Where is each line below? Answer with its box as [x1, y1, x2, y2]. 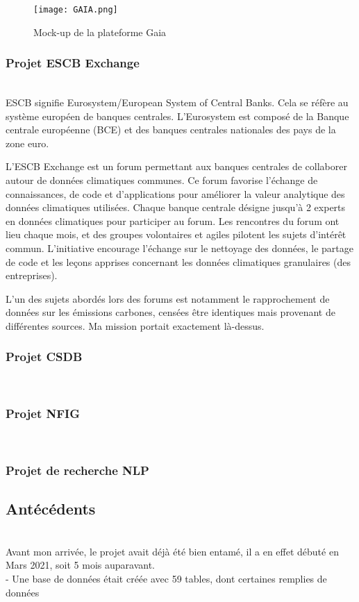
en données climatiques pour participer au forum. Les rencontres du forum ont [6, 213, 340, 228]
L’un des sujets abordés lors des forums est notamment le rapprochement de [6, 291, 330, 306]
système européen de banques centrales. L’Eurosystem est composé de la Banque [6, 108, 349, 123]
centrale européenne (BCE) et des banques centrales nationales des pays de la [6, 122, 336, 137]
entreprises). [6, 268, 58, 283]
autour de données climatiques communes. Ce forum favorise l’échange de [6, 173, 318, 187]
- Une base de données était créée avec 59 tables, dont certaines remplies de [6, 571, 327, 586]
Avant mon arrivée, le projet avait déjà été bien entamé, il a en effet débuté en [6, 544, 339, 558]
